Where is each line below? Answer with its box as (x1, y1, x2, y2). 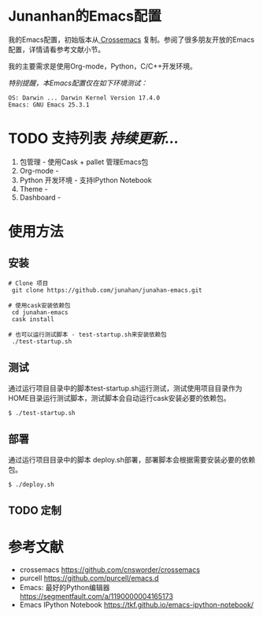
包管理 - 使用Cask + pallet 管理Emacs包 (19, 157, 149, 166)
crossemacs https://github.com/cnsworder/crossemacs (19, 565, 201, 574)
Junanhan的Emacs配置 (8, 7, 162, 25)
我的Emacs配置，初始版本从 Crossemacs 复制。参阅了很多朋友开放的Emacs (8, 35, 254, 44)
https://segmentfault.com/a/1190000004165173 (19, 591, 173, 600)
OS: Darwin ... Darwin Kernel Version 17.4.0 (8, 94, 160, 102)
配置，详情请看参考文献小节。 (8, 44, 105, 54)
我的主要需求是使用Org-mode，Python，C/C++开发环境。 (8, 61, 197, 71)
